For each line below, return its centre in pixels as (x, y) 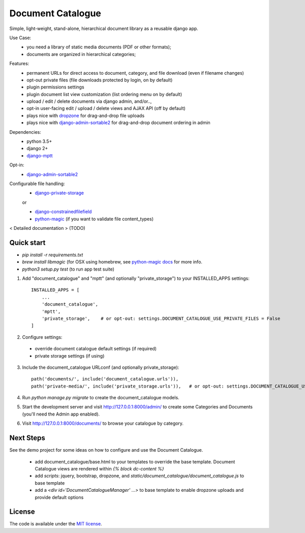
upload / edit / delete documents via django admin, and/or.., (89, 101)
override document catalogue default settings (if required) (96, 349)
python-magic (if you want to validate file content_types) (94, 219)
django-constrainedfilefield (63, 212)
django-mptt (40, 156)
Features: (19, 64)
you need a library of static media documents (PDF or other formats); (99, 47)
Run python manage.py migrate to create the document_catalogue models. (101, 398)
